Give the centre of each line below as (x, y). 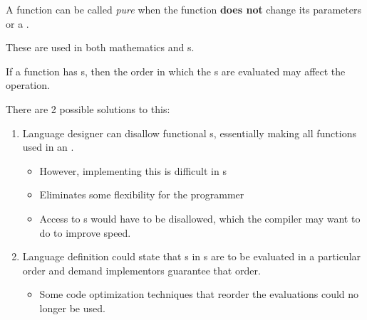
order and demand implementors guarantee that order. (141, 270)
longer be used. (72, 308)
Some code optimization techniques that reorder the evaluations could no (199, 294)
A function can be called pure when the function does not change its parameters (183, 9)
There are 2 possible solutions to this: (88, 108)
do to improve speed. (85, 232)
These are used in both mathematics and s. (100, 47)
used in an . (48, 147)
